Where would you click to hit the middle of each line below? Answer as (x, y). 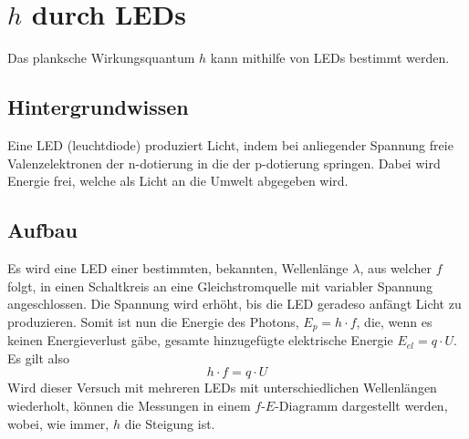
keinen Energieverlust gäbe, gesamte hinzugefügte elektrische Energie (200, 340)
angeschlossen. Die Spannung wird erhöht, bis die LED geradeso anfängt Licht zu (234, 304)
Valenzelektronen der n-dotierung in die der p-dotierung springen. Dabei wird (224, 163)
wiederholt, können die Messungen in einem (129, 405)
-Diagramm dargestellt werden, (361, 405)
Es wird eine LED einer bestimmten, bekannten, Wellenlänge (178, 267)
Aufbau (42, 230)
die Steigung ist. (170, 423)
